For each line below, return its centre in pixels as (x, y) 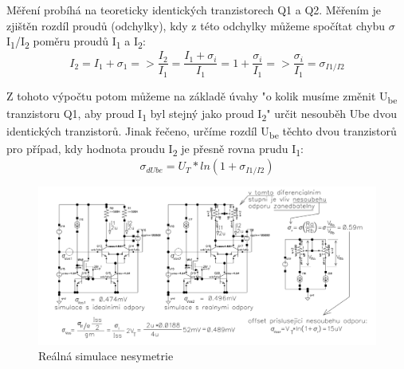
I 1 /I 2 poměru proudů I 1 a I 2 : (76, 42)
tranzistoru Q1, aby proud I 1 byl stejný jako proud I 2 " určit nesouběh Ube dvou (202, 114)
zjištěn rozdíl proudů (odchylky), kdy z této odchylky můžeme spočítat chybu (196, 25)
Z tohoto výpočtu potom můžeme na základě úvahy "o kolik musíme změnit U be (202, 96)
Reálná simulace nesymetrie (106, 356)
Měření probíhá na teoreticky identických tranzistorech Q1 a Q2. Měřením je (194, 10)
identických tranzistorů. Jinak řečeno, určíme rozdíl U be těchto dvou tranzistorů (202, 132)
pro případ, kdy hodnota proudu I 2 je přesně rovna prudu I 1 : (155, 149)
